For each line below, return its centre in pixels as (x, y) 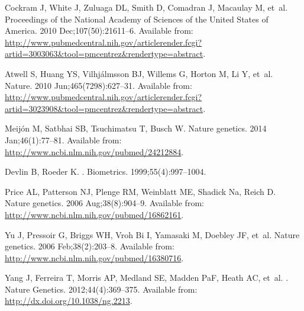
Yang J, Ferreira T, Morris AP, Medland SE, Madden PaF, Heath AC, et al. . (147, 278)
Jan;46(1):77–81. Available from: (63, 140)
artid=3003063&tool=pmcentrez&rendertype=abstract (104, 54)
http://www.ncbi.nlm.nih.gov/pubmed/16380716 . (94, 257)
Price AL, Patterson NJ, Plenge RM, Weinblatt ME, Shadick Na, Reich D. (140, 191)
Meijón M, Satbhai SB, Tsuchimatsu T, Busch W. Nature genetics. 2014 (136, 128)
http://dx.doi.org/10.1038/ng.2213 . (69, 301)
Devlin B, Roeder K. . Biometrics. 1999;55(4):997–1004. (106, 171)
